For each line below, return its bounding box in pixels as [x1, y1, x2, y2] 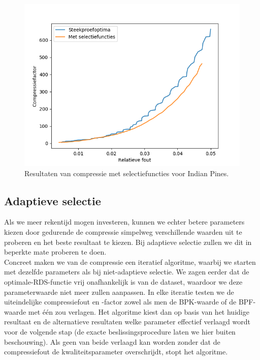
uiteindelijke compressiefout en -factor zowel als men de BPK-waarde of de [4, 296, 237, 307]
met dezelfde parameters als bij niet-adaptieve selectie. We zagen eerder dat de [4, 266, 249, 277]
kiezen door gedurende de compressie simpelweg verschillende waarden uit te [4, 226, 242, 237]
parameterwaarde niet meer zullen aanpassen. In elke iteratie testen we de [4, 286, 234, 297]
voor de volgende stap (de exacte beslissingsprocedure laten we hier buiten [4, 326, 236, 337]
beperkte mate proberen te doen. [4, 246, 107, 257]
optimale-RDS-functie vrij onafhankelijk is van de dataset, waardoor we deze [4, 276, 243, 287]
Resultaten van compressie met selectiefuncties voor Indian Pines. [24, 168, 229, 178]
